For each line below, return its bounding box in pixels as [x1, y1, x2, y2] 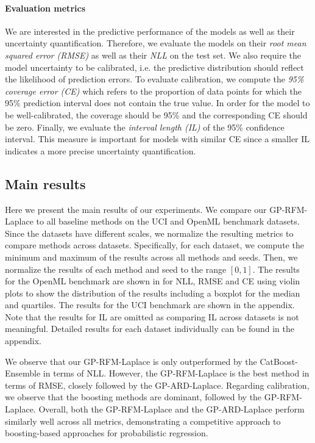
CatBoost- [260, 355, 298, 367]
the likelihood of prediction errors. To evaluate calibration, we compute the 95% [5, 73, 304, 85]
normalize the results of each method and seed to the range [5, 262, 227, 275]
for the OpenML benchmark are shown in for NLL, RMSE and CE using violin [5, 275, 300, 287]
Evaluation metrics [5, 1, 85, 14]
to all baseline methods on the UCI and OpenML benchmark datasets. [36, 215, 300, 228]
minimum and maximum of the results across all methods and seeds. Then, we [5, 250, 298, 263]
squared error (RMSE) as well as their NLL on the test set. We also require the [5, 48, 301, 61]
